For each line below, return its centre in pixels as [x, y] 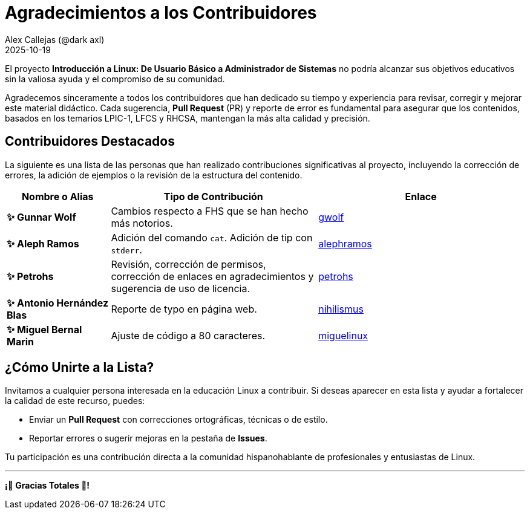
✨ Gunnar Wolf [41, 217]
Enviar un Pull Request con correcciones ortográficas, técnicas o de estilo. [178, 420]
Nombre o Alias [57, 196]
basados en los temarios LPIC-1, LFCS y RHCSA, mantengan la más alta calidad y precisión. [188, 118]
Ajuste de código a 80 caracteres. [188, 335]
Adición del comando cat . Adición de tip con [212, 237]
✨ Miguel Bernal [44, 329]
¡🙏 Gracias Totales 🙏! [47, 486]
